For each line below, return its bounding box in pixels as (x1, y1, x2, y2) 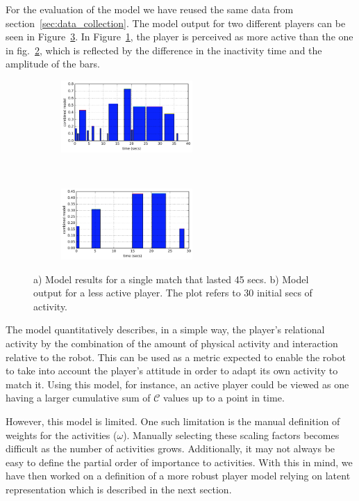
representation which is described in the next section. (6, 482, 232, 496)
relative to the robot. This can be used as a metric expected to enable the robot (6, 349, 346, 364)
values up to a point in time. (163, 390, 285, 405)
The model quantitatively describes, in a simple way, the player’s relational (6, 322, 325, 337)
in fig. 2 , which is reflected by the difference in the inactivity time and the (6, 42, 322, 57)
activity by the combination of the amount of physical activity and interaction (6, 335, 338, 350)
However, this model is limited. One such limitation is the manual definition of (6, 413, 340, 428)
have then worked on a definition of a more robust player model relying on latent (6, 468, 351, 483)
